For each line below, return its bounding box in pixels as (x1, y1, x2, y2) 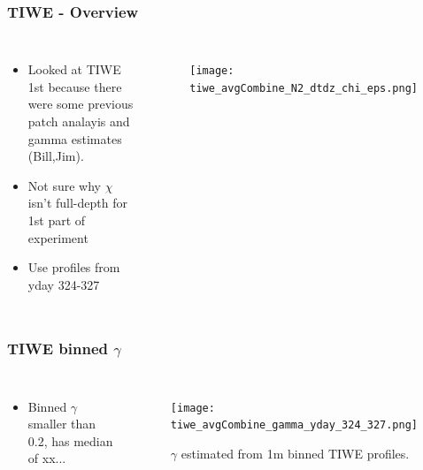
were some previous (27, 95, 134, 113)
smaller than (27, 414, 96, 433)
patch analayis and (27, 112, 130, 130)
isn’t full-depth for (27, 193, 127, 212)
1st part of (27, 210, 86, 229)
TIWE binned (7, 337, 108, 360)
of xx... (27, 449, 66, 467)
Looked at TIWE (27, 60, 121, 79)
